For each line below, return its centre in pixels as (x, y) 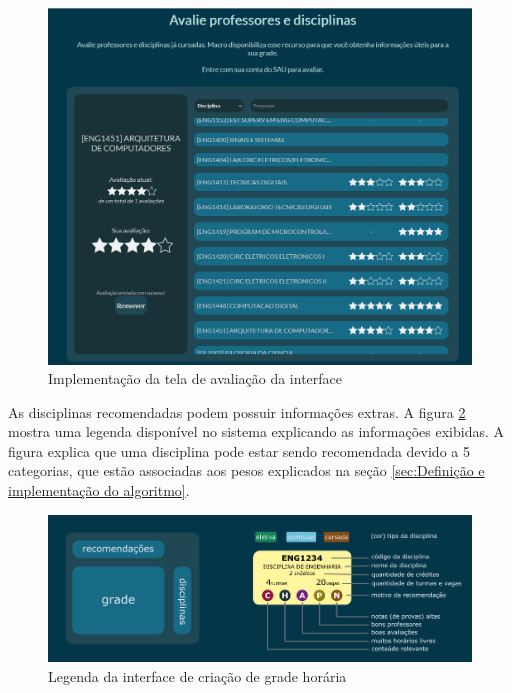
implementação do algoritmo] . (99, 490)
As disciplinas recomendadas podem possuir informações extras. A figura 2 (237, 411)
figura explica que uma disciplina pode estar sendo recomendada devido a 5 (239, 450)
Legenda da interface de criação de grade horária (197, 675)
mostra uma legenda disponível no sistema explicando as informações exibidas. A (256, 431)
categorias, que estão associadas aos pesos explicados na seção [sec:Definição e (246, 470)
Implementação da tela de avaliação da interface (195, 378)
